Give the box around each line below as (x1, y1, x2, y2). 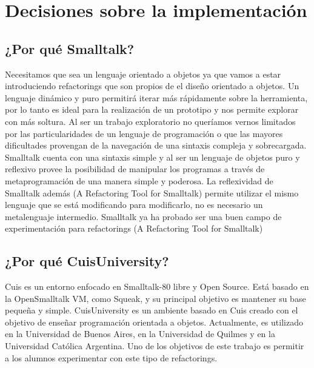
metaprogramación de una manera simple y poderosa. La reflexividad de (5, 174, 273, 187)
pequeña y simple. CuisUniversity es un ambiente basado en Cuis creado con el (5, 304, 298, 316)
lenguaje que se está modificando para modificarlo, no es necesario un (5, 198, 263, 211)
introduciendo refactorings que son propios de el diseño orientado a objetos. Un (5, 79, 299, 92)
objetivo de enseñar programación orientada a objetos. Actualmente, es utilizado (5, 315, 303, 328)
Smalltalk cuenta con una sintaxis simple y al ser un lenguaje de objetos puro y (5, 150, 300, 163)
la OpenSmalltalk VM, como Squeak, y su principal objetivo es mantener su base (5, 292, 306, 304)
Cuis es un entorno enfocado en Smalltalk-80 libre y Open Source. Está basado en (5, 280, 309, 293)
